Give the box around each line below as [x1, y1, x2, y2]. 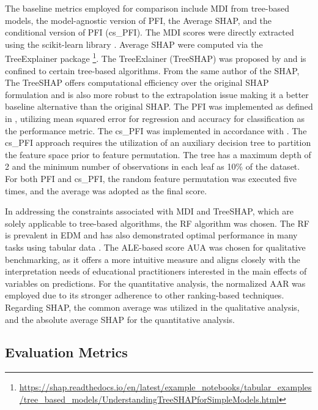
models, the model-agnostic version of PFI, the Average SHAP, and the [5, 13, 272, 26]
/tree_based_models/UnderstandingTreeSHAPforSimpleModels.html [19, 392, 279, 405]
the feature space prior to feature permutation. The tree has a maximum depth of [5, 148, 311, 161]
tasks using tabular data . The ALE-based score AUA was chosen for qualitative [5, 240, 306, 253]
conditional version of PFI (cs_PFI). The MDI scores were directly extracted [5, 26, 294, 39]
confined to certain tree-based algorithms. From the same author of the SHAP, [5, 64, 300, 77]
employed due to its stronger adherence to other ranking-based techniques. [5, 289, 284, 302]
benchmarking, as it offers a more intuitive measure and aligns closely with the [5, 252, 300, 265]
